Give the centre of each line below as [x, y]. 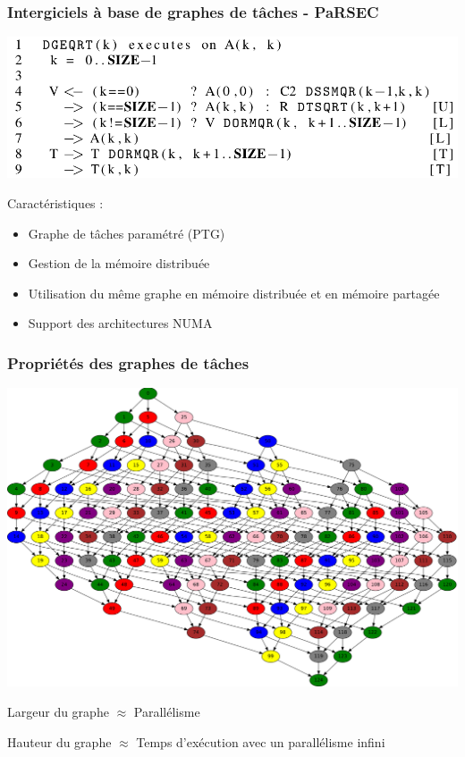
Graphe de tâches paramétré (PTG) [127, 233]
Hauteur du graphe [59, 741]
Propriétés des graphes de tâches [128, 362]
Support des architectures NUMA [120, 323]
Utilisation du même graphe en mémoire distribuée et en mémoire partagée [234, 293]
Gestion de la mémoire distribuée [119, 263]
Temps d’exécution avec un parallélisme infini [261, 741]
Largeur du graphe [58, 711]
